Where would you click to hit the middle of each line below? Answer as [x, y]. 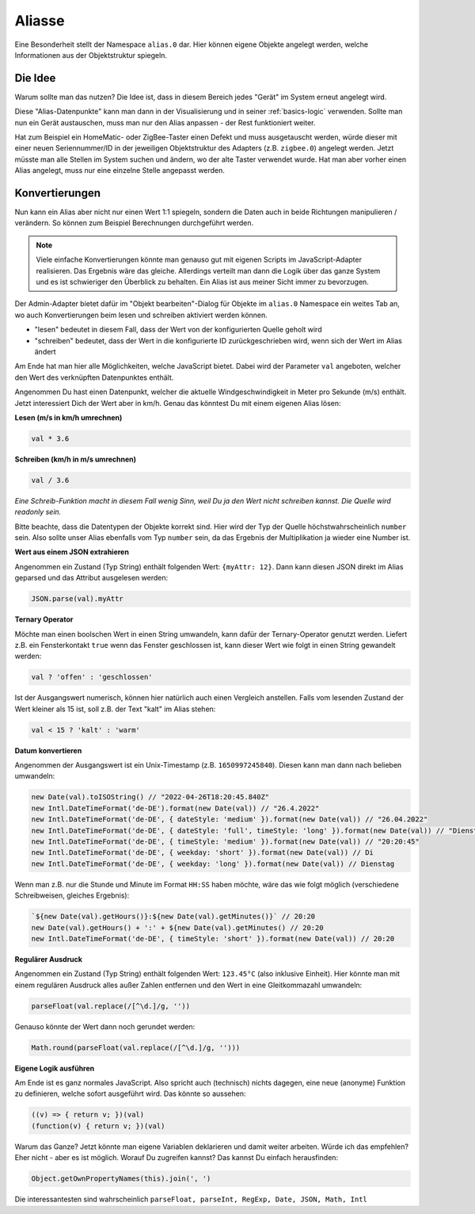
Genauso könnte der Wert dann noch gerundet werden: [105, 1026]
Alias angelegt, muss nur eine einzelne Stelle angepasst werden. [120, 170]
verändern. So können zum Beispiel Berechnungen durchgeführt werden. [134, 223]
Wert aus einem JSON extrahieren [72, 552]
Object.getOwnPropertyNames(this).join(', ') [121, 1179]
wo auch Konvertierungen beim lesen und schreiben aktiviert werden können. [141, 315]
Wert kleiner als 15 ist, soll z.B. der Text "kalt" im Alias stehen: [115, 709]
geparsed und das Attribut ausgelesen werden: [91, 578]
